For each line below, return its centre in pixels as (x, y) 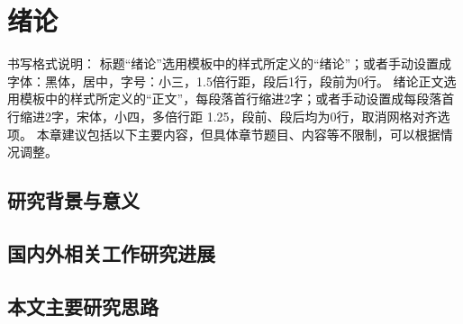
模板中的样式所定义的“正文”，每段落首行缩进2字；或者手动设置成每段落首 (237, 99)
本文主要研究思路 (83, 306)
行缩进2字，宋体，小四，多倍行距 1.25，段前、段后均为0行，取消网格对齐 (222, 116)
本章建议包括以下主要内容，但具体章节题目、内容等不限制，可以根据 (238, 134)
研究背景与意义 (73, 200)
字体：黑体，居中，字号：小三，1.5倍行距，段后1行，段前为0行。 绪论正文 (226, 81)
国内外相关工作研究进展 (111, 252)
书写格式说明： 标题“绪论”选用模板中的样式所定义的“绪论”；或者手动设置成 (230, 63)
